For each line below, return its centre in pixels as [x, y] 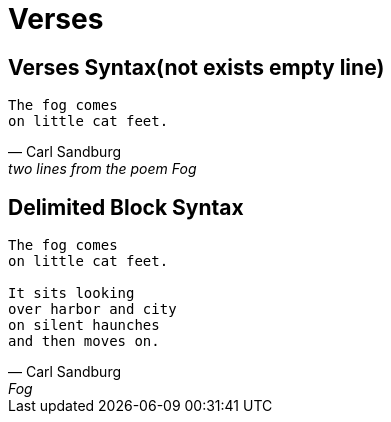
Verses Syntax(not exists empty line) [196, 67]
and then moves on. [84, 341]
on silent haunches [84, 325]
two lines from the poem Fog [102, 169]
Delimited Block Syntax [126, 207]
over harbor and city [92, 309]
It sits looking [71, 293]
